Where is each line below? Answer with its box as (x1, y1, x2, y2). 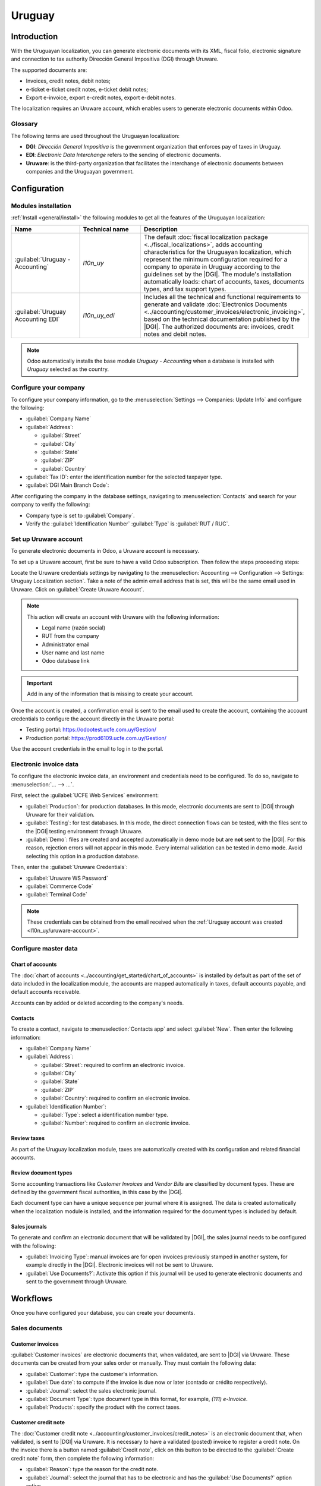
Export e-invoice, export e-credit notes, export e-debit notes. (26, 94, 176, 101)
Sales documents (11, 1324, 62, 1332)
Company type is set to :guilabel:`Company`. (26, 512, 135, 519)
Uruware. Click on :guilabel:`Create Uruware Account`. (11, 585, 145, 593)
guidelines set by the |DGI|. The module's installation (143, 270, 291, 278)
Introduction (11, 32, 58, 42)
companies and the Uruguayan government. (26, 168, 134, 175)
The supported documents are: (11, 66, 87, 74)
